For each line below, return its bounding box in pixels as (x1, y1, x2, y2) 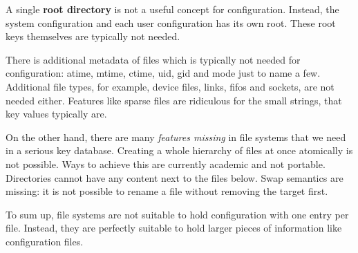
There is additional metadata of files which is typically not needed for (6, 52, 301, 66)
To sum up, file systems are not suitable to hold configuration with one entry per (6, 207, 349, 221)
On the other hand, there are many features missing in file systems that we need (6, 129, 346, 144)
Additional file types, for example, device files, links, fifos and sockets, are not (6, 79, 335, 93)
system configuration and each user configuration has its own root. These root (6, 15, 336, 30)
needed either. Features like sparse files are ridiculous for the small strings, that (6, 93, 342, 107)
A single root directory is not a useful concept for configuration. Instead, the (6, 2, 339, 16)
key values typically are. (6, 106, 107, 121)
